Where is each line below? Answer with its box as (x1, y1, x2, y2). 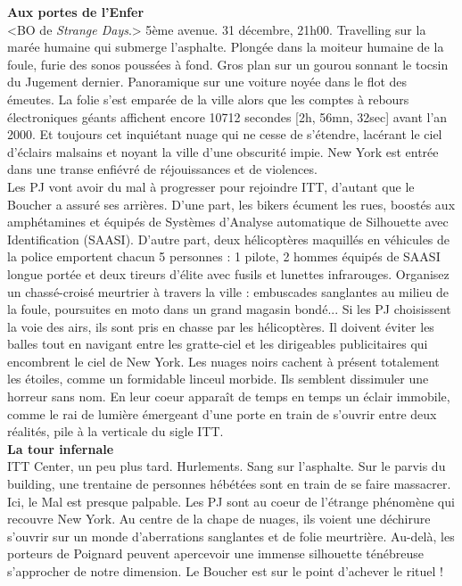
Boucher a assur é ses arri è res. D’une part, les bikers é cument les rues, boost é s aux (7, 194, 456, 213)
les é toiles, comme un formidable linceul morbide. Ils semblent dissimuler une (7, 369, 429, 388)
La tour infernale (7, 439, 114, 458)
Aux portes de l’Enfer (7, 3, 144, 21)
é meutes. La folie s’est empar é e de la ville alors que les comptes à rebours (7, 89, 409, 108)
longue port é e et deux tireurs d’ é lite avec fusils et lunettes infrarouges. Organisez (7, 264, 450, 283)
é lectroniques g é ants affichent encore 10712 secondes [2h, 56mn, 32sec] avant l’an (7, 107, 448, 126)
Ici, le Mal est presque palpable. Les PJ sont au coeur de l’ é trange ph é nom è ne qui (7, 491, 455, 510)
